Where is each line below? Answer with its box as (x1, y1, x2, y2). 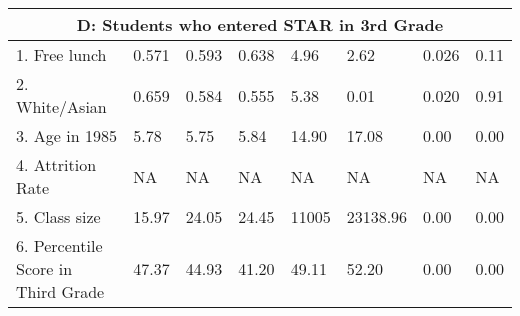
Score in (16, 257, 73, 280)
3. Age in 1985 (16, 124, 117, 147)
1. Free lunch (16, 43, 107, 66)
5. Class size (16, 205, 101, 228)
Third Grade (16, 280, 105, 303)
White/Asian (16, 95, 107, 118)
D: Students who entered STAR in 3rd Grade (76, 13, 444, 36)
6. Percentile (16, 234, 103, 257)
